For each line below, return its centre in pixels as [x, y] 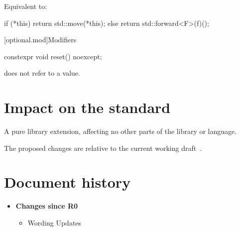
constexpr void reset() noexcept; [53, 56]
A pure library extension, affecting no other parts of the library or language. [120, 131]
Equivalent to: [26, 6]
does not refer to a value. [42, 73]
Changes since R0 [47, 206]
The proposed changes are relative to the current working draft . [103, 148]
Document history [67, 182]
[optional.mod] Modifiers [40, 40]
